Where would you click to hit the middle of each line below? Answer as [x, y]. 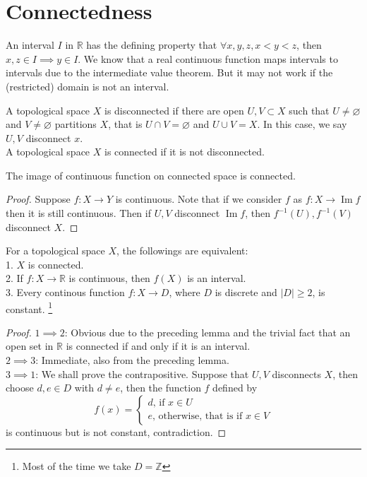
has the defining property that [152, 45]
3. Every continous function [65, 292]
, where [185, 292]
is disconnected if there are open [174, 110]
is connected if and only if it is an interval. [158, 346]
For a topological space [55, 251]
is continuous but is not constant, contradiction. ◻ [116, 431]
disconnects [296, 373]
